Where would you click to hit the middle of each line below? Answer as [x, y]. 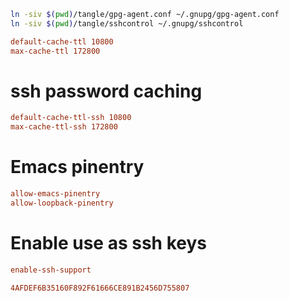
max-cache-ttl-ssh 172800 [64, 127]
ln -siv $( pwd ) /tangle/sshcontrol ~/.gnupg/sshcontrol [127, 23]
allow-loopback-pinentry [62, 203]
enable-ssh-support [51, 270]
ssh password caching [106, 91]
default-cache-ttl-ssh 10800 [71, 118]
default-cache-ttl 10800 [62, 41]
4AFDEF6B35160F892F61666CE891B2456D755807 [100, 288]
